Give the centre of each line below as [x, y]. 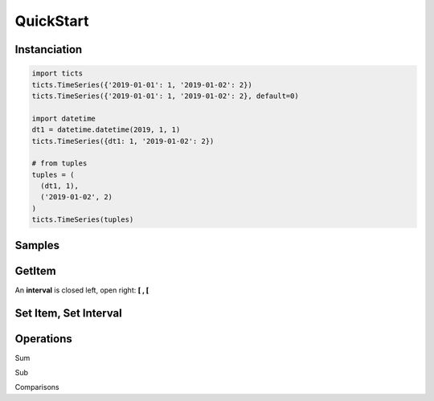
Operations [43, 339]
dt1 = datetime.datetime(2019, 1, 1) [106, 130]
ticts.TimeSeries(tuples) [83, 220]
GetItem [35, 270]
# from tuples [59, 164]
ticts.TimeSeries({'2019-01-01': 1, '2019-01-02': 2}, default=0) [165, 96]
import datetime [64, 118]
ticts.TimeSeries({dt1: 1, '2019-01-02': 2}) [123, 141]
